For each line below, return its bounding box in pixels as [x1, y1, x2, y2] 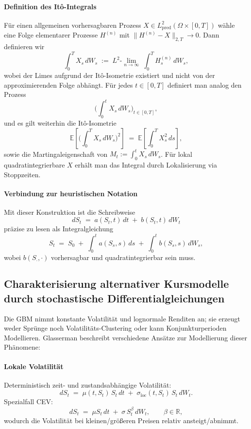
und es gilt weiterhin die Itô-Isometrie [4, 118, 117, 128]
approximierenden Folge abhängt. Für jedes [4, 79, 133, 90]
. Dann [199, 30, 219, 40]
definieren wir [4, 41, 45, 52]
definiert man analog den [167, 79, 242, 90]
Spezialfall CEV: [4, 396, 53, 407]
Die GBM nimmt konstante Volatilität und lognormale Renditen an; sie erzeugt [4, 313, 240, 323]
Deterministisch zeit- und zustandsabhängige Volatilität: [4, 379, 171, 390]
